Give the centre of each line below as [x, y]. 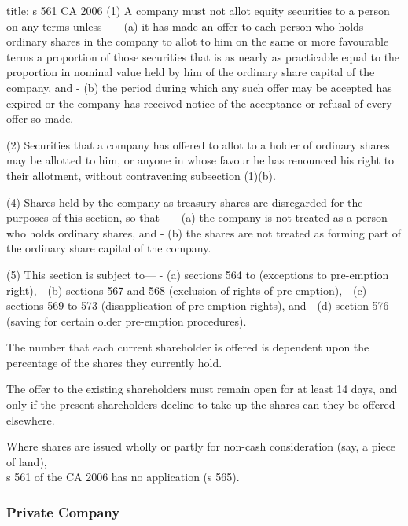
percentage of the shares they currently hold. [114, 362]
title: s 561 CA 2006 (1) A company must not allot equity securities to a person [198, 10]
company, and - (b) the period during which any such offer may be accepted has [199, 87]
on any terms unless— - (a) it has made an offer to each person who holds [185, 26]
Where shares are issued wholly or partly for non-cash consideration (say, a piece [201, 446]
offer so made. [40, 118]
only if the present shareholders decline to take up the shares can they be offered [201, 405]
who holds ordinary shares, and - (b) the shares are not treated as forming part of [204, 232]
